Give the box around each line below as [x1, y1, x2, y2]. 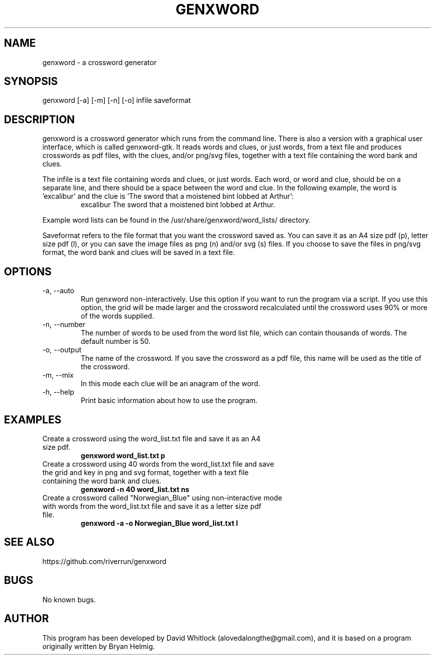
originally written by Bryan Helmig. [42, 642, 155, 651]
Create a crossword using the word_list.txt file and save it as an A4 [42, 434, 261, 443]
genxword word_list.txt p [80, 451, 165, 460]
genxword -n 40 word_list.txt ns [80, 485, 189, 494]
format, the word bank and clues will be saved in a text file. [42, 248, 235, 257]
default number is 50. [80, 337, 151, 346]
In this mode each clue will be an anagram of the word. [80, 379, 260, 388]
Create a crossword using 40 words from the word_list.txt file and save [42, 459, 274, 468]
